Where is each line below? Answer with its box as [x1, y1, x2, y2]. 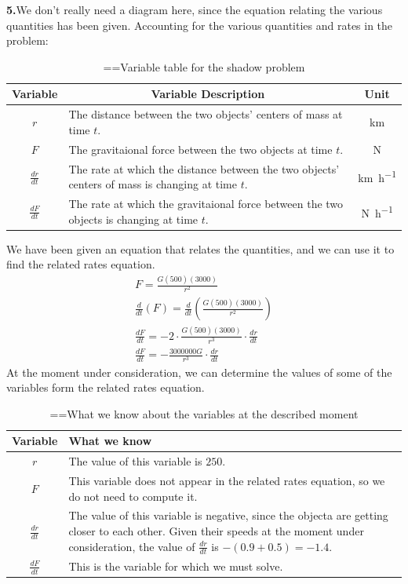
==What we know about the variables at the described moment [49, 405, 359, 422]
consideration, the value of [68, 538, 195, 554]
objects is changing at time [68, 210, 199, 227]
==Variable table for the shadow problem [103, 58, 305, 75]
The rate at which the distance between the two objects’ [68, 160, 340, 177]
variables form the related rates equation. [6, 379, 205, 396]
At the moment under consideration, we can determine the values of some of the [6, 363, 392, 380]
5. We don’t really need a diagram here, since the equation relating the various [6, 2, 383, 17]
